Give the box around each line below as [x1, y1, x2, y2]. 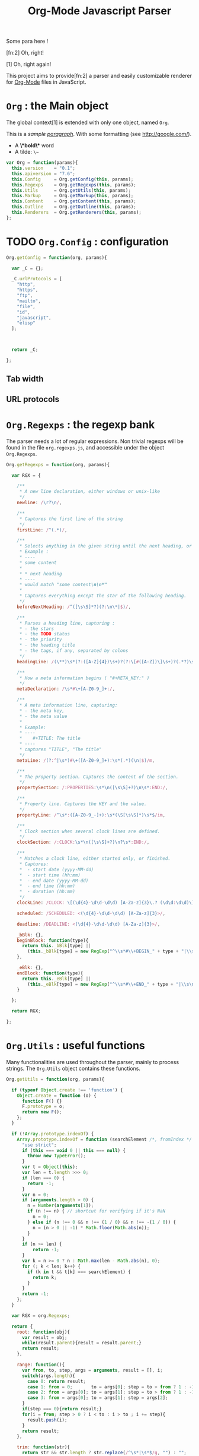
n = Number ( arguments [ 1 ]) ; [27, 1202, 94, 1209]
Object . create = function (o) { [17, 1093, 97, 1099]
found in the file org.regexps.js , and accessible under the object [6, 444, 165, 451]
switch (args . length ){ [21, 1373, 76, 1379]
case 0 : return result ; [27, 1378, 86, 1384]
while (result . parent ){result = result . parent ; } [21, 1340, 142, 1346]
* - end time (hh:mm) [19, 883, 76, 889]
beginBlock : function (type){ [17, 937, 89, 944]
